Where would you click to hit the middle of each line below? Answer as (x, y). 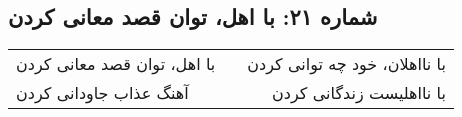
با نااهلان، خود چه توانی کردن (346, 64)
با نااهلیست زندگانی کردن (359, 93)
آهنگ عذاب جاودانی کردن (102, 93)
